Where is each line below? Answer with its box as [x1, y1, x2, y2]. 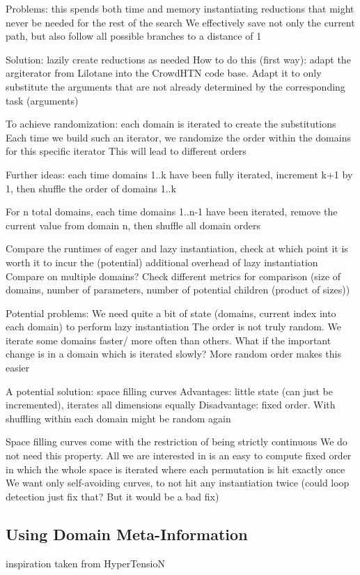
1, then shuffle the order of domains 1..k [6, 181, 176, 195]
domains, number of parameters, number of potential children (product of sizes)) [6, 282, 350, 297]
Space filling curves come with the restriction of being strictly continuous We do [6, 434, 347, 449]
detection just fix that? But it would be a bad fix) [6, 489, 219, 503]
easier [6, 360, 30, 375]
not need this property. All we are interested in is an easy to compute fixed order [6, 448, 352, 463]
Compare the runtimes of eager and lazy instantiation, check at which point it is [6, 241, 348, 256]
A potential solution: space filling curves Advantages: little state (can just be [6, 383, 333, 398]
